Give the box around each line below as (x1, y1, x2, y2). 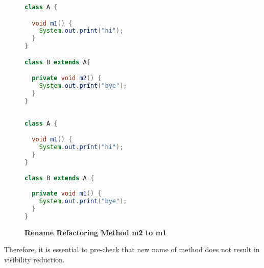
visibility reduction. (4, 254, 65, 264)
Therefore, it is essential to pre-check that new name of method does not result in (4, 244, 260, 255)
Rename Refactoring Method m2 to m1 (25, 227, 167, 237)
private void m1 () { (32, 190, 102, 198)
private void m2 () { (32, 75, 102, 82)
